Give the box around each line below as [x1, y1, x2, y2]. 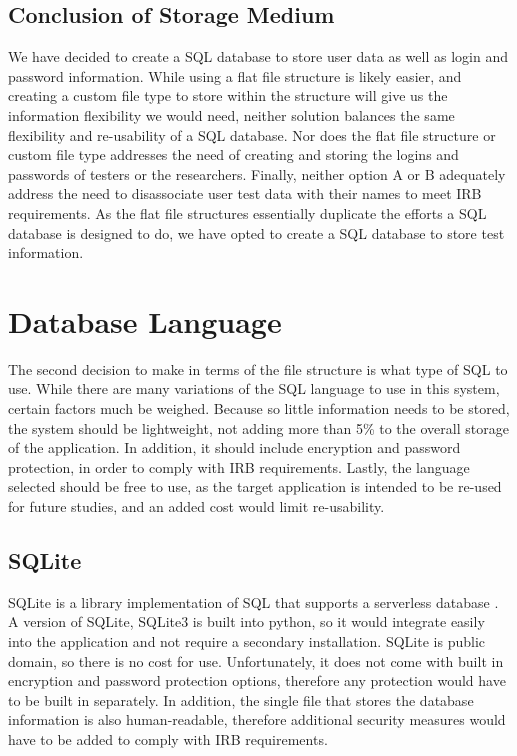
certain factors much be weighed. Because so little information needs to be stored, [8, 398, 510, 419]
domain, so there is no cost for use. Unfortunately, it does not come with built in [8, 650, 504, 671]
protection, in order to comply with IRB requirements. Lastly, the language [8, 456, 470, 477]
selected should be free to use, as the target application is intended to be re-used [8, 476, 502, 497]
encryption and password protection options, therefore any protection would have [8, 670, 506, 691]
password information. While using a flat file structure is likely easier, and [8, 65, 462, 86]
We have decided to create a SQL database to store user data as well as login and [8, 46, 508, 67]
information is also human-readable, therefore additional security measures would [8, 709, 506, 730]
